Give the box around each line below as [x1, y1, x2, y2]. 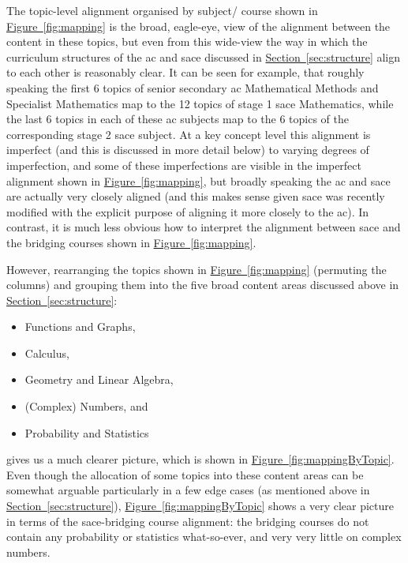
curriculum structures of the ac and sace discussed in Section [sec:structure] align [6, 48, 401, 65]
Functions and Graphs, [24, 318, 136, 335]
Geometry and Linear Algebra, [24, 371, 174, 388]
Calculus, [24, 344, 69, 361]
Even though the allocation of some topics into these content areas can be [6, 466, 364, 482]
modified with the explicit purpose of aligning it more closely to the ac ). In [6, 203, 369, 220]
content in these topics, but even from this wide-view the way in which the [6, 33, 368, 50]
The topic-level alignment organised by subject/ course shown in [6, 2, 318, 18]
